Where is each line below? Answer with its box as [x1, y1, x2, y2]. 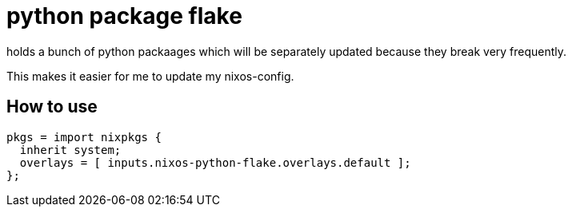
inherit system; [19, 143, 122, 156]
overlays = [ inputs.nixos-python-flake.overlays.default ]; [19, 156, 411, 169]
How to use [6, 97, 98, 117]
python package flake [6, 2, 242, 30]
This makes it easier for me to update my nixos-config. [6, 69, 294, 83]
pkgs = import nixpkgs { [6, 130, 162, 144]
